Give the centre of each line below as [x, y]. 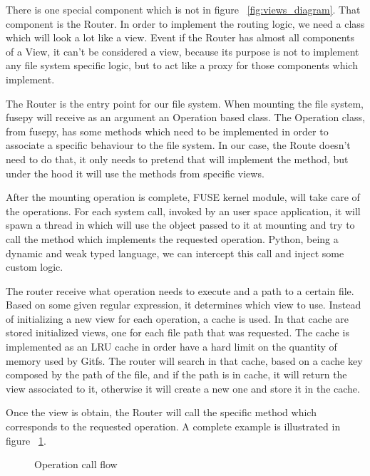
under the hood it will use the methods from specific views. [135, 173]
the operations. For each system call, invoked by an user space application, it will [183, 211]
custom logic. [35, 267]
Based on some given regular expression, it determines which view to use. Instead [184, 305]
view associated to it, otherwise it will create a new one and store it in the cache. [183, 388]
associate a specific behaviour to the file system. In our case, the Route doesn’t [178, 145]
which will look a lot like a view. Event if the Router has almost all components [180, 37]
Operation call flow [76, 464]
